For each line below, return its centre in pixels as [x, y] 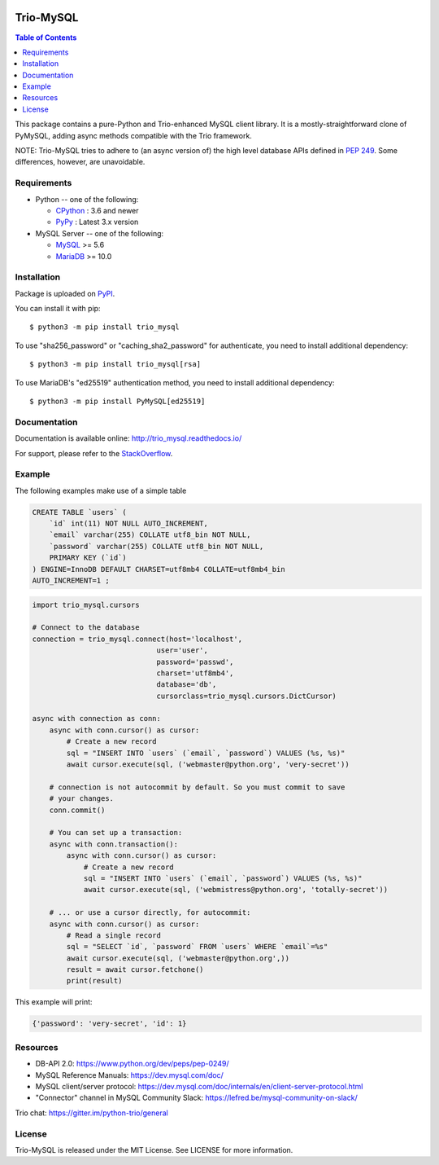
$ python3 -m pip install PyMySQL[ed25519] [117, 401]
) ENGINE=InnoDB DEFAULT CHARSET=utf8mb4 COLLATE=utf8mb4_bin [159, 569]
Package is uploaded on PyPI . [65, 293]
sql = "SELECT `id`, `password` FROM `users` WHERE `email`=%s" [197, 947]
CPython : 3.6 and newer [97, 210]
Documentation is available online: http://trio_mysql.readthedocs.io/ [128, 438]
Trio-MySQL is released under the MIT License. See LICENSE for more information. [154, 1150]
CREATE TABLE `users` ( [80, 512]
